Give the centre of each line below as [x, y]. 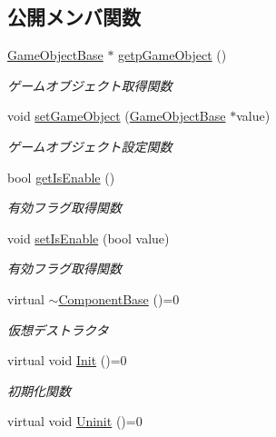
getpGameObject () [172, 55]
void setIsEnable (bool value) [89, 238]
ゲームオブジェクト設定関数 [90, 146]
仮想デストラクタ [58, 329]
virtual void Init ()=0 [67, 360]
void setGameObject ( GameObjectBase [117, 116]
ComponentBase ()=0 [119, 298]
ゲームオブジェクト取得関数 [90, 85]
